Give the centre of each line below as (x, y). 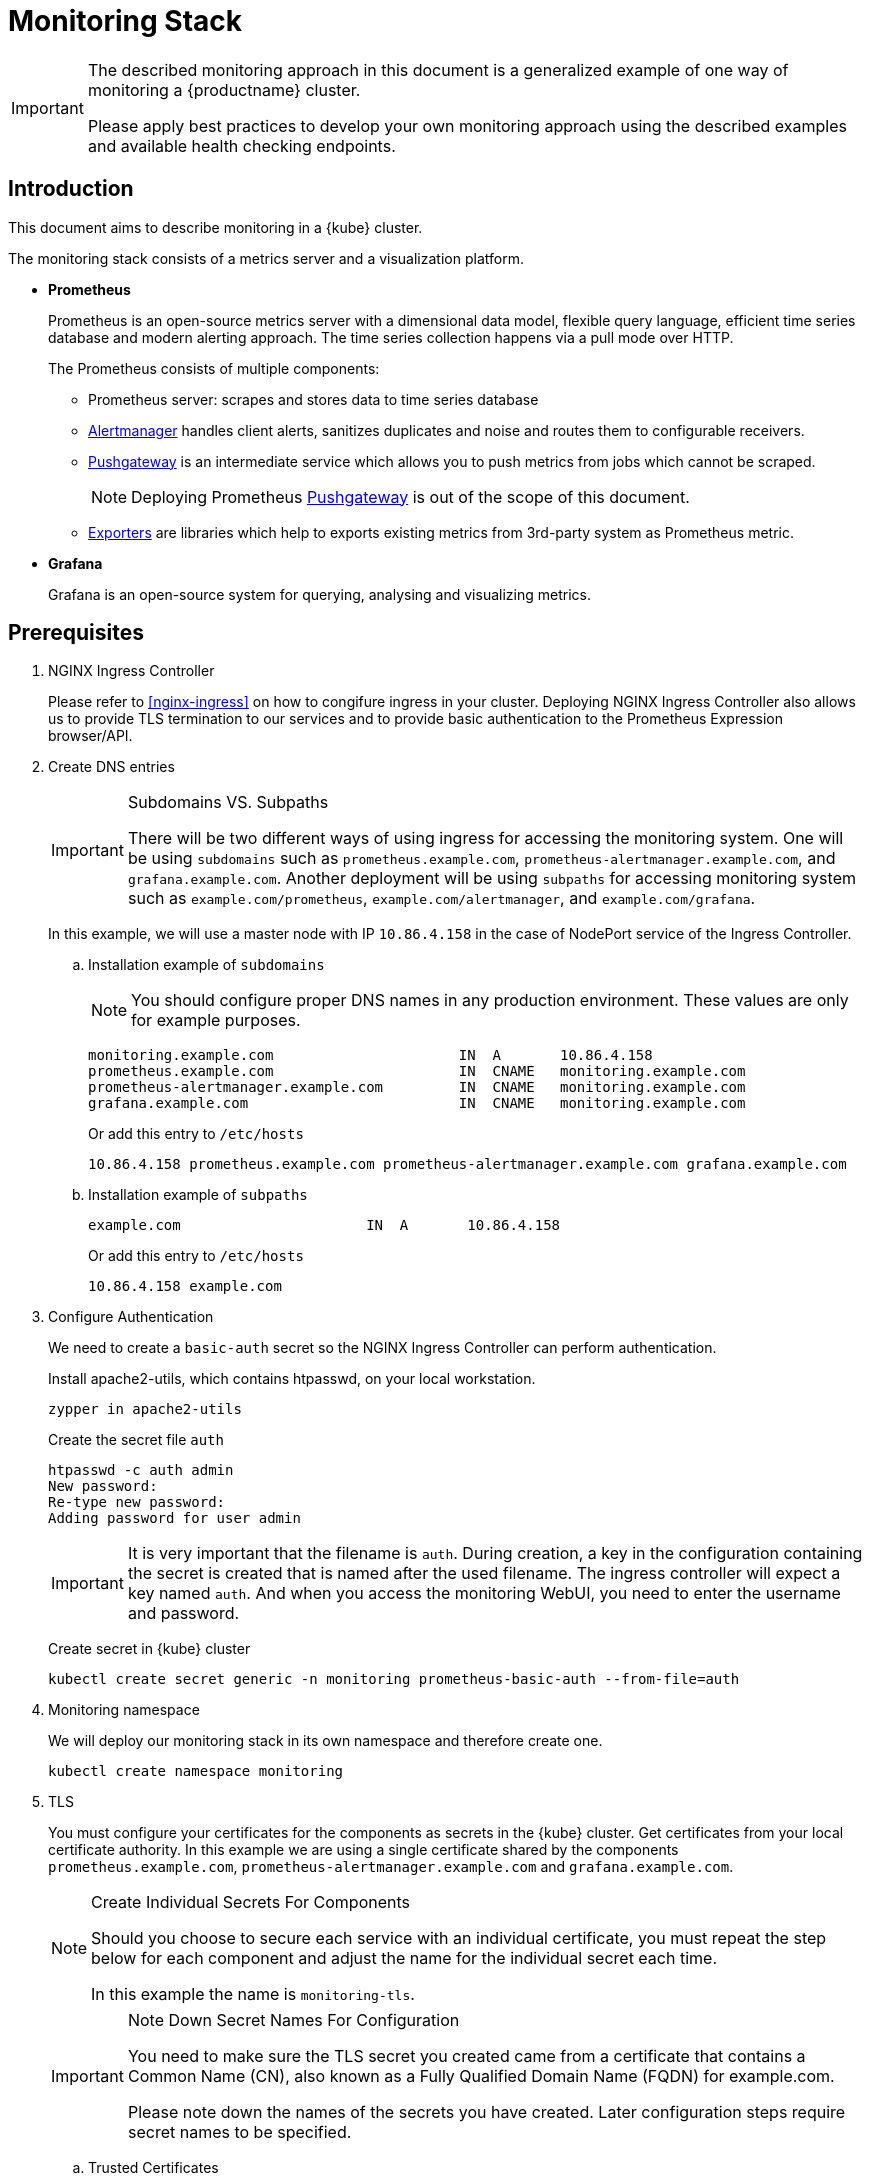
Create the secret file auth (136, 1440)
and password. (183, 1613)
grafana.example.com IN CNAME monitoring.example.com (417, 1103)
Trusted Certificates (153, 2168)
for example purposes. (216, 1020)
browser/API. (90, 736)
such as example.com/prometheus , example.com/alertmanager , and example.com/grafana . (441, 898)
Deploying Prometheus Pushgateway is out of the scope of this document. (410, 496)
